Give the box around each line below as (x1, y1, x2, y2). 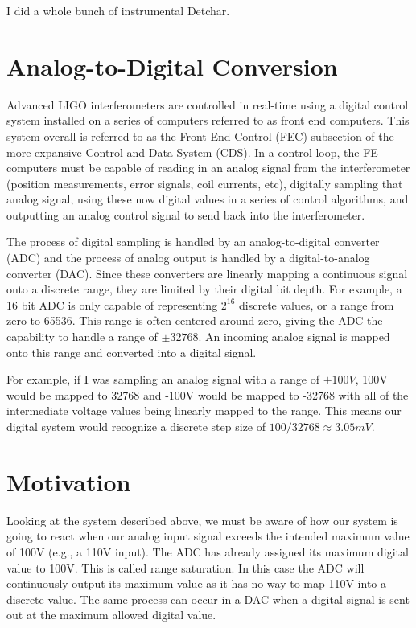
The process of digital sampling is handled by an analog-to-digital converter (6, 233, 380, 250)
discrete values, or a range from (239, 296, 394, 313)
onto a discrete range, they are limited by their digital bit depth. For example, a (6, 281, 402, 298)
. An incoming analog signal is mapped (198, 328, 390, 345)
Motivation (6, 465, 131, 498)
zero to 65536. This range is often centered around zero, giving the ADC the (6, 312, 383, 329)
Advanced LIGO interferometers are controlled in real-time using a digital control (6, 96, 409, 113)
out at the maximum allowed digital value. (6, 606, 216, 623)
